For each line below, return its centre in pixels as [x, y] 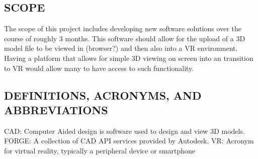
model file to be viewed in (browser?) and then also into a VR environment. [121, 48]
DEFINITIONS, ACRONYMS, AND [103, 95]
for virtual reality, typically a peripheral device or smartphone [100, 150]
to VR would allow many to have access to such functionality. [99, 68]
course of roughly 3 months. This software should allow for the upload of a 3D [125, 38]
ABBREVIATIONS [56, 109]
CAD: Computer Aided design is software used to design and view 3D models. [124, 131]
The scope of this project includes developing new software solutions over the [123, 28]
